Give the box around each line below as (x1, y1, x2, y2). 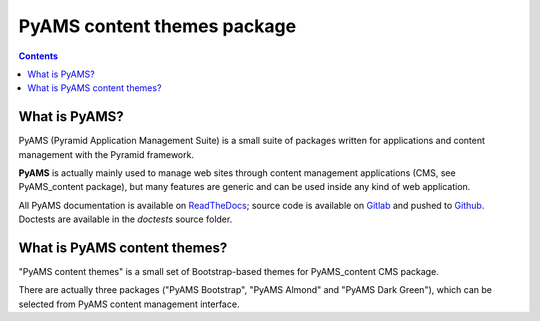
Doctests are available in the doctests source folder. (18, 213, 233, 225)
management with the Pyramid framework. (18, 148, 195, 160)
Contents (18, 50, 59, 62)
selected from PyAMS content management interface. (18, 298, 240, 310)
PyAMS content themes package (18, 15, 297, 37)
